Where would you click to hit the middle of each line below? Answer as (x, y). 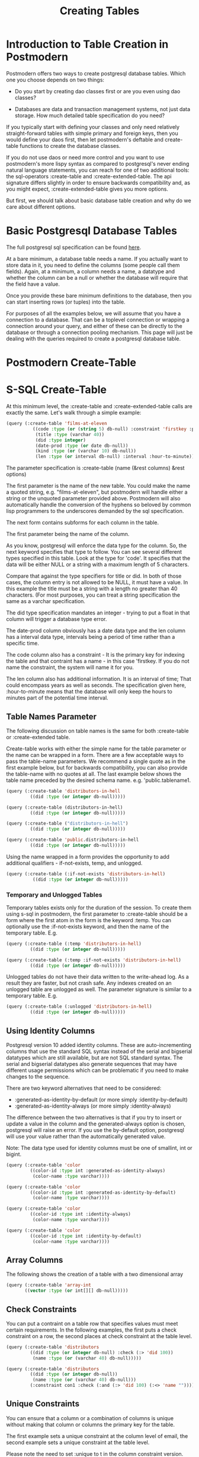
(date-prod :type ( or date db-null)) (82, 446)
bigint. (14, 1155)
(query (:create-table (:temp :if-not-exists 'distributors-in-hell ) (94, 960)
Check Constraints (41, 1309)
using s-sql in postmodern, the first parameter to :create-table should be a (97, 914)
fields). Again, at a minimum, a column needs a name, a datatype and (91, 271)
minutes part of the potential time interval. (57, 698)
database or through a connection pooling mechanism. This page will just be (99, 332)
